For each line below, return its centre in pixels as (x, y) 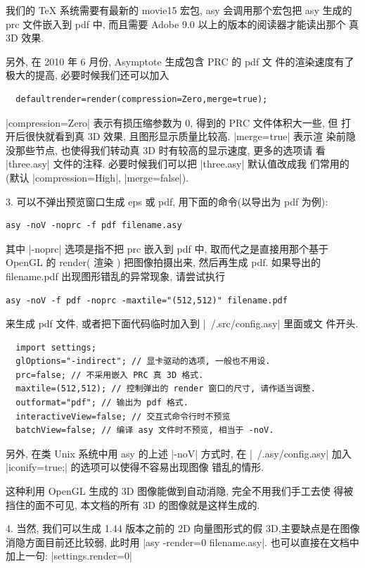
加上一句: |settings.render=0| (69, 556)
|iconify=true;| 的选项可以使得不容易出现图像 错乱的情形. (135, 467)
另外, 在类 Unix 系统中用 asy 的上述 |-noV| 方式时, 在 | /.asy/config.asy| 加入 (179, 453)
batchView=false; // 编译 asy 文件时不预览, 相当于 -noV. (145, 430)
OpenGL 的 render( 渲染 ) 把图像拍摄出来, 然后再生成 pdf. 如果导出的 (163, 262)
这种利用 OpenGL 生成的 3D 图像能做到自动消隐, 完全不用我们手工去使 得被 (180, 491)
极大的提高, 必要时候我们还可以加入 (88, 75)
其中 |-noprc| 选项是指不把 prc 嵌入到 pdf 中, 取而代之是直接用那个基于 (167, 248)
